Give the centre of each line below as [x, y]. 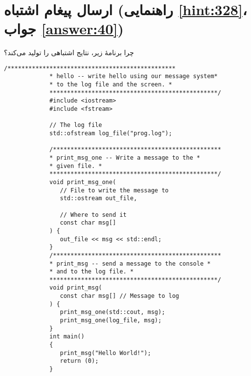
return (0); [79, 361]
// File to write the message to [114, 190]
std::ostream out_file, [99, 198]
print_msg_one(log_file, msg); [111, 321]
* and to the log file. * [91, 272]
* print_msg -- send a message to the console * [130, 263]
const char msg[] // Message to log [119, 296]
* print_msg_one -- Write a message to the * [125, 157]
